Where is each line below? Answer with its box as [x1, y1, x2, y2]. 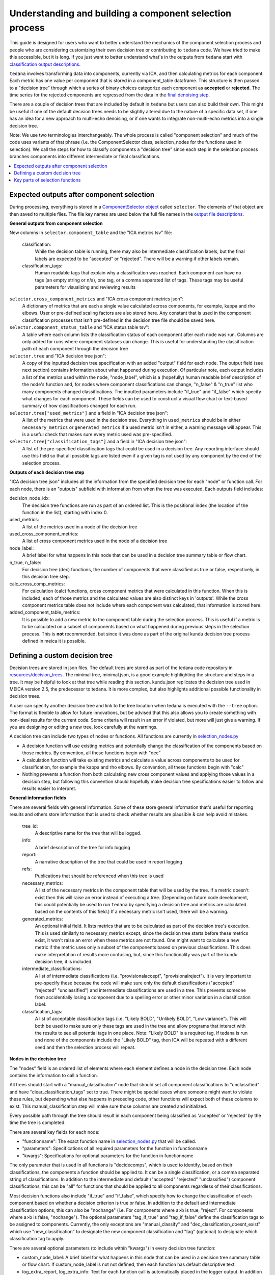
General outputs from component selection [9, 220, 103, 226]
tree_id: [22, 823, 38, 829]
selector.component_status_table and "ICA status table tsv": [9, 324, 150, 330]
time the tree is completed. [9, 1119, 66, 1126]
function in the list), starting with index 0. [22, 509, 108, 515]
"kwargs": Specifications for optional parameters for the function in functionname [22, 1153, 194, 1159]
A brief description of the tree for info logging [35, 844, 131, 850]
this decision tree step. [22, 574, 70, 580]
